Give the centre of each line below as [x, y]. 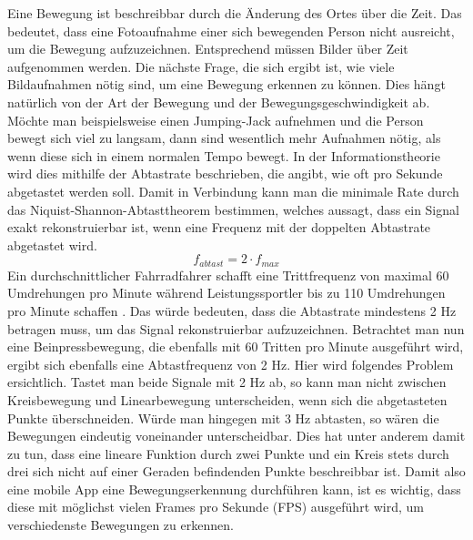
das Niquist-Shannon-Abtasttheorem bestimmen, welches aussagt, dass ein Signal [233, 209]
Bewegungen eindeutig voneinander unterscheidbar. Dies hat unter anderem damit [236, 436]
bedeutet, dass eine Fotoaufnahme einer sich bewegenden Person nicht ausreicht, [231, 31]
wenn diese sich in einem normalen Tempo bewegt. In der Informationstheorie [224, 155]
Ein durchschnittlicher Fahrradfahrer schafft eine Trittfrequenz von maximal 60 [228, 275]
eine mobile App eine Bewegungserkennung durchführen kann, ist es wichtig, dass [234, 489]
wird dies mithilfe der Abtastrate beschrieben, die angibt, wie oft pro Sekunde [225, 173]
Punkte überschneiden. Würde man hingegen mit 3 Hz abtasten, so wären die [223, 418]
